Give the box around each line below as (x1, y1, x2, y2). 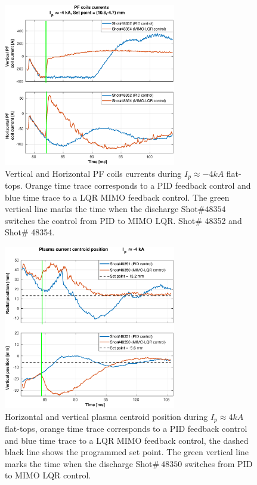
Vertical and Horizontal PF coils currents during (5, 167, 182, 179)
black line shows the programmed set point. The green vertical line (5, 446, 249, 458)
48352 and (205, 214, 242, 226)
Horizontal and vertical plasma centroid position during (5, 410, 208, 422)
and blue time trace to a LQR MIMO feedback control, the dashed (5, 434, 249, 446)
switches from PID (184, 457, 253, 469)
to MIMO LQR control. (5, 469, 91, 481)
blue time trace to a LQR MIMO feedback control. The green (5, 191, 230, 203)
